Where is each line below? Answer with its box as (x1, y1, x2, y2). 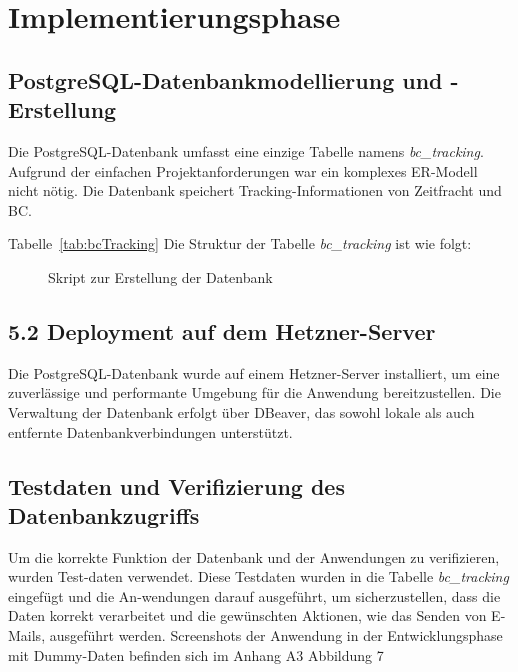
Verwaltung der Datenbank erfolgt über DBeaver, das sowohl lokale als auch (8, 401, 475, 422)
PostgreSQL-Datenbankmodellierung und (8, 64, 443, 95)
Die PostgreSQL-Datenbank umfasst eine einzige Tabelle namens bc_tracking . (8, 140, 484, 161)
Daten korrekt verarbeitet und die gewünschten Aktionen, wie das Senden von (8, 605, 487, 626)
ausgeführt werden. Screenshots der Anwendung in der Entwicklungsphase (49, 625, 503, 646)
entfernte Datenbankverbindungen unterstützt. (8, 421, 293, 442)
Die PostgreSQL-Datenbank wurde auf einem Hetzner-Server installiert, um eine (8, 362, 500, 383)
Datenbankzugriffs (8, 499, 200, 530)
